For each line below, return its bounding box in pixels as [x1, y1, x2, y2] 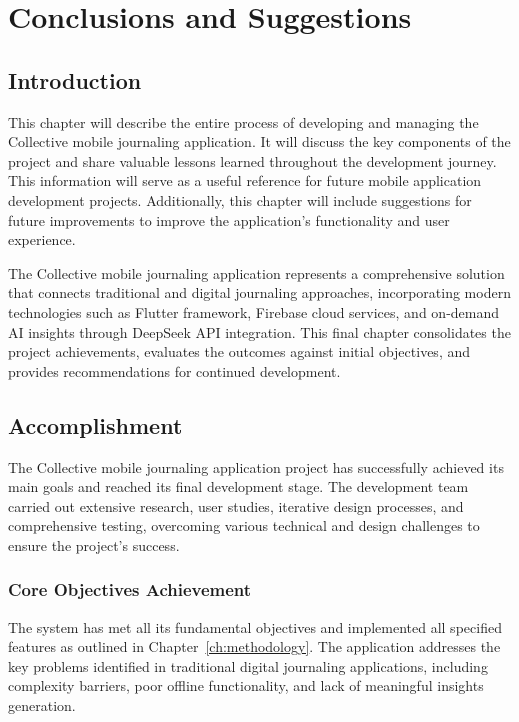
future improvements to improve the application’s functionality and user [8, 209, 450, 230]
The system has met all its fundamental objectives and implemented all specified [8, 616, 502, 637]
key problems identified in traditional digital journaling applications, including [8, 655, 488, 676]
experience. [8, 229, 76, 250]
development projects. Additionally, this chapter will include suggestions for [8, 189, 472, 210]
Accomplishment [8, 409, 183, 440]
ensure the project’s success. [8, 534, 180, 555]
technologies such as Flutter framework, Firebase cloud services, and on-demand [8, 301, 500, 322]
